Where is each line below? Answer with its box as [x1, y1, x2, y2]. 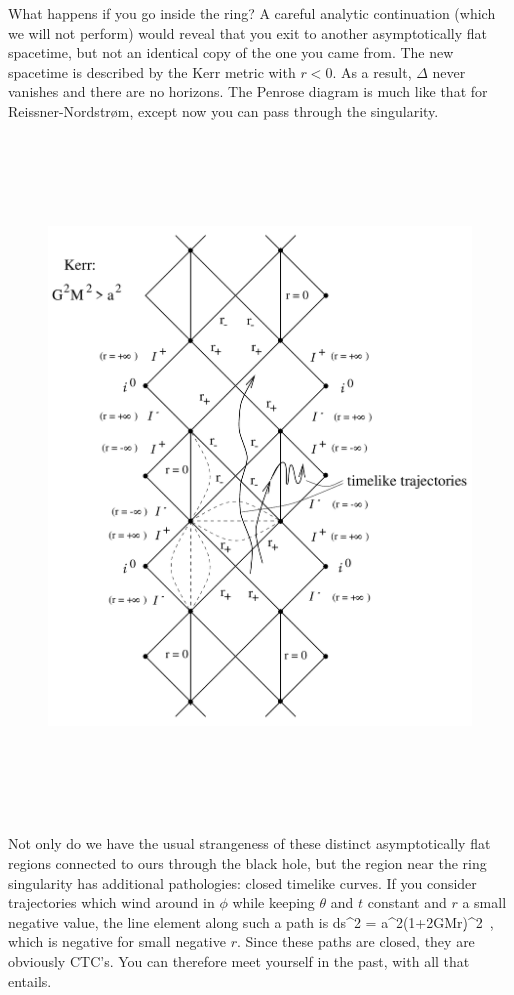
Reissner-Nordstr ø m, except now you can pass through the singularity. [8, 100, 439, 121]
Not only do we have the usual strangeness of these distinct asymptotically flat [8, 833, 491, 854]
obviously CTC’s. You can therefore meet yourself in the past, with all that [8, 951, 470, 972]
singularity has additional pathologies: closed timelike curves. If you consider [8, 872, 477, 893]
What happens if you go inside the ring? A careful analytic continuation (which [8, 3, 496, 23]
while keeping [232, 892, 315, 913]
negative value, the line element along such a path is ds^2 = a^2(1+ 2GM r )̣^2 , [8, 911, 494, 932]
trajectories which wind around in [8, 892, 215, 913]
